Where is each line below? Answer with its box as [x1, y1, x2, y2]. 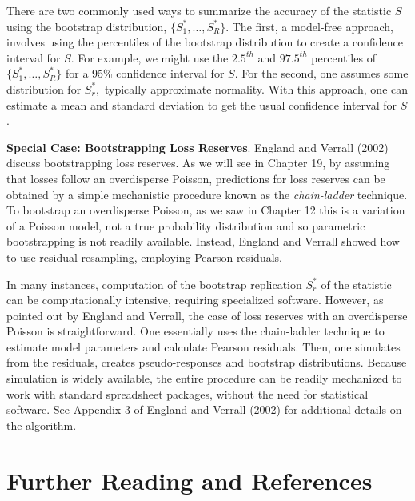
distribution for [6, 80, 82, 97]
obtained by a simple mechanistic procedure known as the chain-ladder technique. [6, 186, 408, 202]
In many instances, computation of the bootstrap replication [6, 275, 302, 292]
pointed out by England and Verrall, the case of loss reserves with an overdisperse [6, 307, 408, 323]
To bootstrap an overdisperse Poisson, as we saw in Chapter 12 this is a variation [6, 202, 405, 218]
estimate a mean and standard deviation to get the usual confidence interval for [6, 96, 397, 113]
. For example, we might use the [70, 49, 229, 66]
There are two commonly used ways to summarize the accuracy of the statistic [6, 2, 392, 18]
